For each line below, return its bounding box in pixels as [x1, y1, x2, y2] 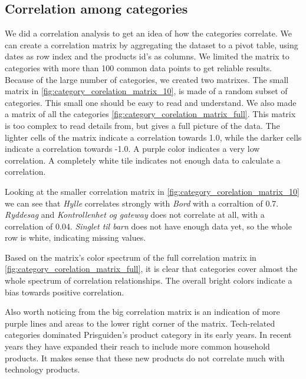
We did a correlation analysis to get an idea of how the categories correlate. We [5, 27, 292, 39]
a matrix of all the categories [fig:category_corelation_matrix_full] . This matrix [5, 108, 296, 120]
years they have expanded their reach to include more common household [5, 340, 270, 353]
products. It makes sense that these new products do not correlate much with [5, 351, 285, 364]
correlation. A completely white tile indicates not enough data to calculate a [5, 154, 281, 166]
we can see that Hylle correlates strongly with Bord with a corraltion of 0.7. [5, 197, 279, 209]
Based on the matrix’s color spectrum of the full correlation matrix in [5, 251, 256, 263]
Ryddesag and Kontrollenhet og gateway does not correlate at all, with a [5, 208, 265, 221]
